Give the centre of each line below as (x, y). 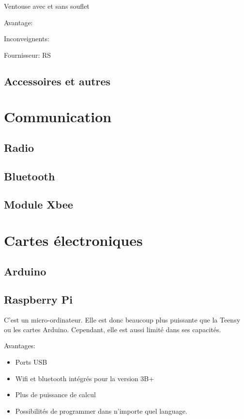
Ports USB (31, 362)
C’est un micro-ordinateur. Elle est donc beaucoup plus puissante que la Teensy (122, 320)
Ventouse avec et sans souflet (47, 6)
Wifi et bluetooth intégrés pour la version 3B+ (85, 378)
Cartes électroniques (73, 240)
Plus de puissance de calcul (55, 395)
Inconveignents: (27, 39)
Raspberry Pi (38, 299)
